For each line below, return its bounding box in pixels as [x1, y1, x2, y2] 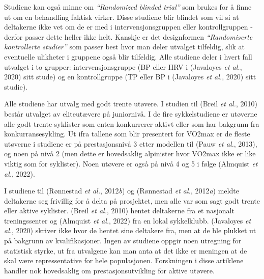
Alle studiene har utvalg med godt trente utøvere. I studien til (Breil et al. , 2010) [4, 98, 257, 109]
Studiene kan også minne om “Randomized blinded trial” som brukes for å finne [4, 2, 252, 12]
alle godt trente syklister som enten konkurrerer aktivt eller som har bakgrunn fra [4, 118, 259, 129]
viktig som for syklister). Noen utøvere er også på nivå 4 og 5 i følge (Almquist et [4, 158, 258, 169]
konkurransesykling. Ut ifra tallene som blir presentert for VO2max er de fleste [4, 128, 250, 139]
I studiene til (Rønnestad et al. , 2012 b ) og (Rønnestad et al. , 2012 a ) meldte [4, 185, 239, 196]
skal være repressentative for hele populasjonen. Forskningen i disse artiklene [4, 255, 244, 266]
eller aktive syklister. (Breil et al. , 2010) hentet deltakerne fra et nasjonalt [4, 205, 234, 216]
